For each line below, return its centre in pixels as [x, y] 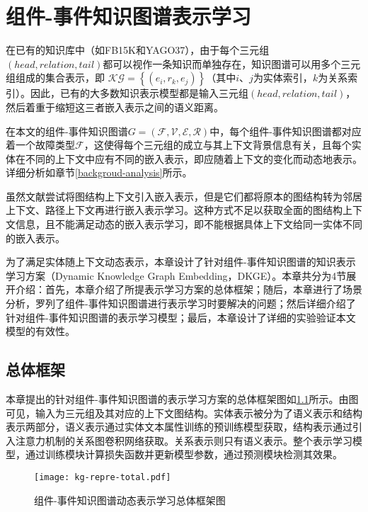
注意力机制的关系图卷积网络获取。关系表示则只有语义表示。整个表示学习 [184, 440]
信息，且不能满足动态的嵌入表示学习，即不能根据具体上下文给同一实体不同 [189, 224]
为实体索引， [283, 78]
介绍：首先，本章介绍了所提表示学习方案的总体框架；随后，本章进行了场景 [189, 289]
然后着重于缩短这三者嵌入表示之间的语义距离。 [115, 107]
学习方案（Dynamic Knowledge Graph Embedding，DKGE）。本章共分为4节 [176, 275]
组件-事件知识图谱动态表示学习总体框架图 [130, 500]
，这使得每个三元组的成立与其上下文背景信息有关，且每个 [218, 145]
